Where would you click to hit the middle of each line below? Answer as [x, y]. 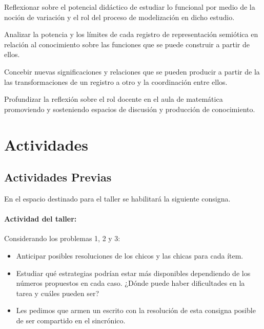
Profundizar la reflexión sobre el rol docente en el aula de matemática [114, 99]
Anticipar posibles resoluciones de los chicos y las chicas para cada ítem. [130, 255]
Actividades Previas [58, 177]
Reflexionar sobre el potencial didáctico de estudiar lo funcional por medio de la [130, 7]
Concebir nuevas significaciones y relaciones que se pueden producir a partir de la [132, 71]
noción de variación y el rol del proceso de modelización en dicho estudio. [119, 17]
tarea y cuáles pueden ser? [58, 293]
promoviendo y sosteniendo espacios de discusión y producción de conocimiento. [130, 109]
